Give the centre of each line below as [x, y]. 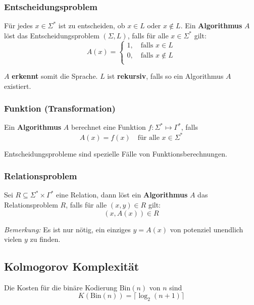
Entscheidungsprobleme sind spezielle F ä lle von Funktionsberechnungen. [116, 153]
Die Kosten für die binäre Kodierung [61, 287]
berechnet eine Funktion [109, 127]
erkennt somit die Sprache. [55, 76]
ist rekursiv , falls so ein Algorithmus [165, 76]
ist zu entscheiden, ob [92, 26]
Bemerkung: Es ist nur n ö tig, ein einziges [67, 229]
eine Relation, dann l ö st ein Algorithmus [122, 195]
